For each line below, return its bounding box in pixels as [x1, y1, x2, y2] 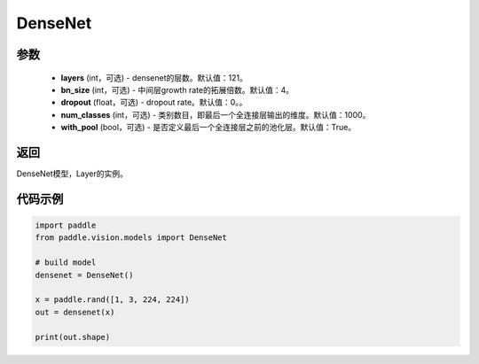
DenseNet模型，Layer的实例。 [16, 168, 128, 179]
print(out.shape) [35, 332, 111, 342]
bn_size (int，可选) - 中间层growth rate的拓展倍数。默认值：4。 [60, 84, 294, 95]
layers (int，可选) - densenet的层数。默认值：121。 [60, 72, 247, 83]
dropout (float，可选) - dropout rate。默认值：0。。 [60, 97, 247, 108]
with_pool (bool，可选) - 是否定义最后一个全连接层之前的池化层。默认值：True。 [60, 122, 357, 133]
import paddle [35, 221, 97, 230]
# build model [35, 258, 97, 267]
